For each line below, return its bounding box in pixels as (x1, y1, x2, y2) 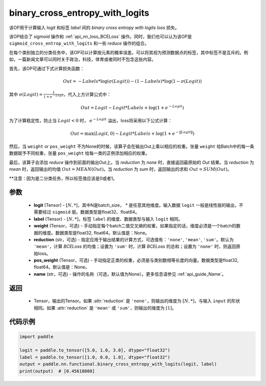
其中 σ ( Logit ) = (9, 91, 43, 97)
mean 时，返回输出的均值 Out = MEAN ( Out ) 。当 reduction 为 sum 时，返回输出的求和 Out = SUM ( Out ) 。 (9, 166, 232, 172)
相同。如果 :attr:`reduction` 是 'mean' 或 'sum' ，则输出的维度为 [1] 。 (33, 305, 177, 311)
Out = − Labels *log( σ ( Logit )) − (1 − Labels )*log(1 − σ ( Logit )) (63, 78, 202, 84)
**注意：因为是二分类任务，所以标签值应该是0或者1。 (9, 175, 118, 181)
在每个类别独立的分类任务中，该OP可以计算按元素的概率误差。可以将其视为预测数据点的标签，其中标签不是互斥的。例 (9, 49, 248, 55)
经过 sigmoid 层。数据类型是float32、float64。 (42, 209, 140, 215)
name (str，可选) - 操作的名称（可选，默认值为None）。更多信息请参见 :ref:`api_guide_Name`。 (33, 271, 227, 277)
